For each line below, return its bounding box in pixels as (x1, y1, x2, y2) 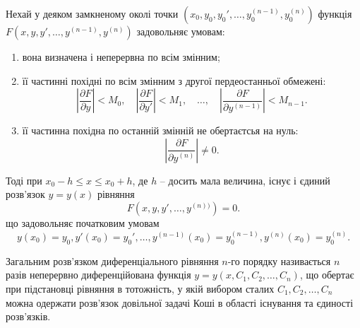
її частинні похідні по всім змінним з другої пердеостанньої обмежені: (22, 73, 326, 88)
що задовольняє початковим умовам (6, 215, 160, 230)
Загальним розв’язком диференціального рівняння (6, 253, 219, 268)
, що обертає (299, 267, 354, 282)
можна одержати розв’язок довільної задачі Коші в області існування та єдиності (6, 295, 354, 310)
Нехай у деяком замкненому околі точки (6, 6, 179, 20)
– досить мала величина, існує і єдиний (160, 172, 330, 187)
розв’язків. (6, 309, 51, 324)
